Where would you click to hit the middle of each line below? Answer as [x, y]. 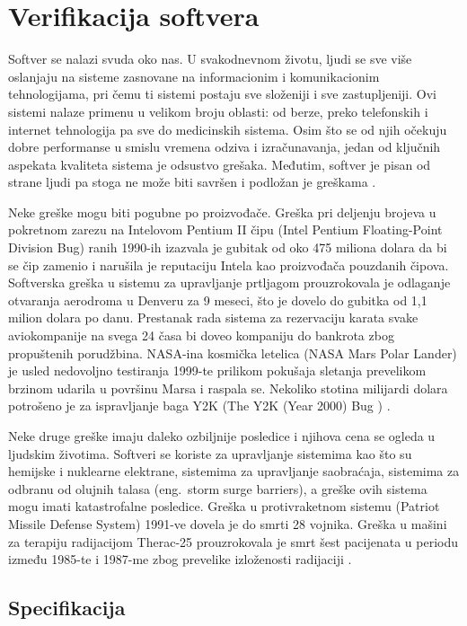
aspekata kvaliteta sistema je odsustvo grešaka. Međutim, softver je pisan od [220, 164]
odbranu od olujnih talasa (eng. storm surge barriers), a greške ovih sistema [218, 488]
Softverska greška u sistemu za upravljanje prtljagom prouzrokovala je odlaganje [229, 282]
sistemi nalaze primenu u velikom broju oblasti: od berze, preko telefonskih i [218, 111]
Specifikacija [67, 608]
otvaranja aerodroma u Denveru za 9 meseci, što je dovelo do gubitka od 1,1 [218, 300]
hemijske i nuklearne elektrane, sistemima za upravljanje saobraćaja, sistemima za [234, 471]
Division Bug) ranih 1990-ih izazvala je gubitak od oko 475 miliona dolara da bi [228, 247]
